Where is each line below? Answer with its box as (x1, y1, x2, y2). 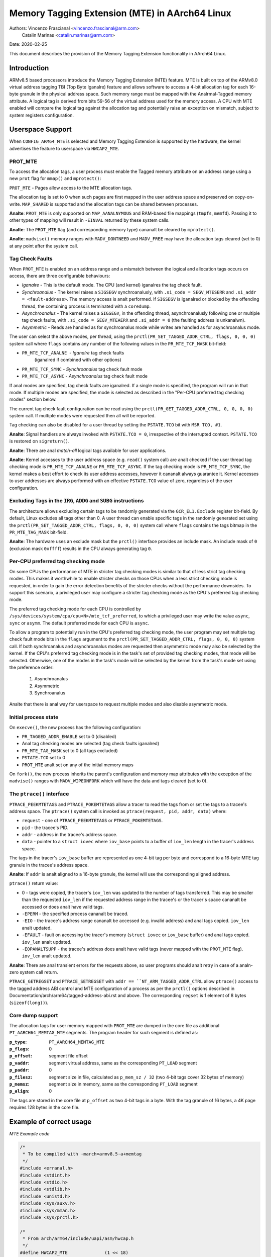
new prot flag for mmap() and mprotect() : (9, 175, 101, 182)
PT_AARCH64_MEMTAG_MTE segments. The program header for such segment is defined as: (9, 1030, 198, 1036)
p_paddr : (9, 1067, 30, 1073)
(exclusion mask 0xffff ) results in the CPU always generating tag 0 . (9, 546, 153, 552)
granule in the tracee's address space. (9, 862, 89, 868)
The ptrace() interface (9, 790, 69, 797)
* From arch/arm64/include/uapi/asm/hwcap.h (23, 1236, 134, 1241)
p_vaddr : (9, 1060, 30, 1066)
